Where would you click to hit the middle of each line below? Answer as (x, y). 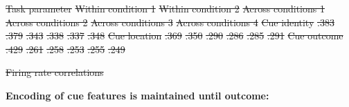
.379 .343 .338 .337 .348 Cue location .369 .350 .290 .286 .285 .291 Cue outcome (174, 36)
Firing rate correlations (55, 72)
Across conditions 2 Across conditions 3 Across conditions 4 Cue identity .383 (170, 22)
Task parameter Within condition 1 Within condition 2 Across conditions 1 (165, 8)
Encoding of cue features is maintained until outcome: (137, 95)
